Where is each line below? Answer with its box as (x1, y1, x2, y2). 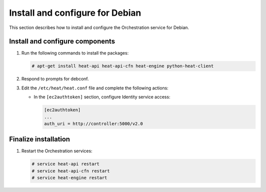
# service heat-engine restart (32, 175, 108, 181)
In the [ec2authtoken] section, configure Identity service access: (33, 94, 170, 100)
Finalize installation (9, 135, 70, 143)
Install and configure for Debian (9, 7, 141, 18)
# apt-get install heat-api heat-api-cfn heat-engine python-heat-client (32, 63, 214, 69)
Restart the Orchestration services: (21, 148, 93, 154)
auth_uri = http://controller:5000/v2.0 (44, 121, 143, 126)
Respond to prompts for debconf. (21, 76, 89, 82)
